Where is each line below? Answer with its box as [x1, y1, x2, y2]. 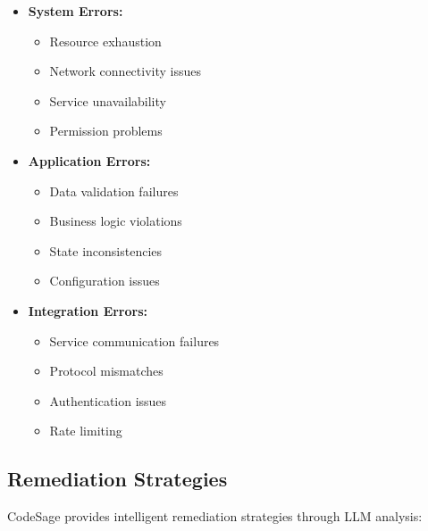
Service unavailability [49, 91, 166, 110]
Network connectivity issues [49, 62, 202, 80]
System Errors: [28, 2, 123, 20]
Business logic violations [49, 212, 182, 230]
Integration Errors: [28, 301, 147, 319]
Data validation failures [49, 181, 179, 200]
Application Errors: [28, 151, 151, 170]
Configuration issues [49, 271, 160, 290]
